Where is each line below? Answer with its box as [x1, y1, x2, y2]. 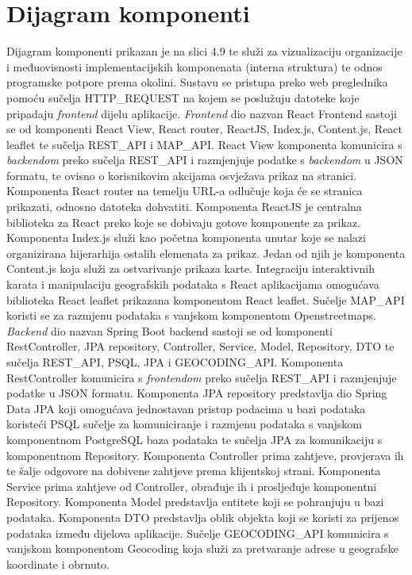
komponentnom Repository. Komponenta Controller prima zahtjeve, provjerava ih [6, 447, 404, 463]
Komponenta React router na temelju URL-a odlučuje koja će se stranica [6, 182, 363, 199]
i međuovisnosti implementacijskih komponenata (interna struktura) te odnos [6, 58, 383, 75]
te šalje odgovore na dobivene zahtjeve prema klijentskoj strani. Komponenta [6, 462, 381, 479]
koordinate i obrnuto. [6, 555, 110, 572]
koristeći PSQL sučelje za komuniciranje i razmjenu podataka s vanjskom [6, 416, 363, 432]
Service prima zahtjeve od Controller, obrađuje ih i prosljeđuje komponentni [6, 477, 377, 494]
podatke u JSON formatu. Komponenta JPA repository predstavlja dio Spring [6, 385, 387, 401]
